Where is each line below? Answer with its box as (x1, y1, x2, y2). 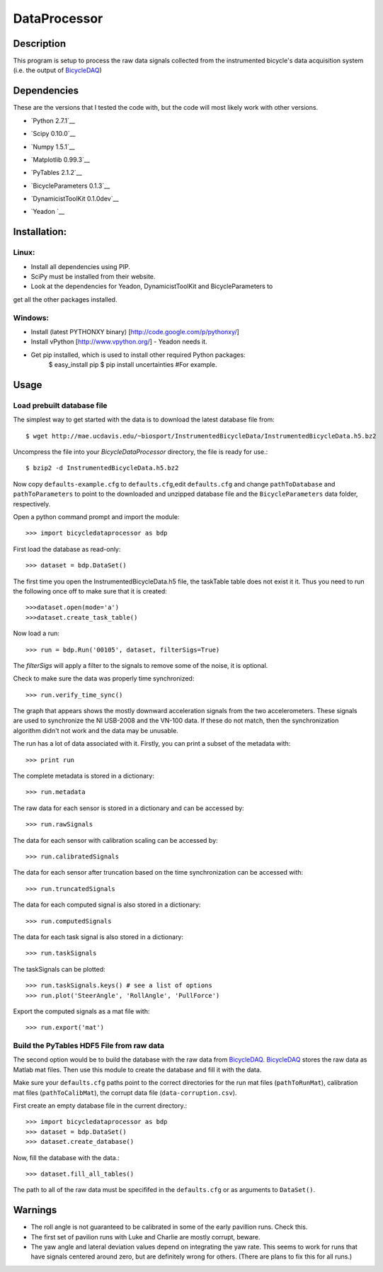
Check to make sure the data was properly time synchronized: (13, 674, 195, 683)
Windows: (13, 312, 50, 322)
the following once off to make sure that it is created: (13, 586, 168, 595)
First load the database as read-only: (13, 545, 121, 553)
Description (13, 38, 67, 50)
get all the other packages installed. (13, 295, 118, 304)
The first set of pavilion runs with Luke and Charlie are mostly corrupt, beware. (30, 1232, 261, 1241)
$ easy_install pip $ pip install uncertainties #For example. (48, 360, 217, 369)
